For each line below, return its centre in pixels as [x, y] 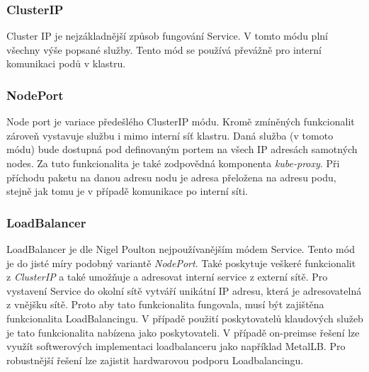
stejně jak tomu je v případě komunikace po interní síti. [127, 191]
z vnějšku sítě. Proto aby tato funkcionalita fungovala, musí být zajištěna [165, 304]
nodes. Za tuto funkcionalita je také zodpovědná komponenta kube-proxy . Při [173, 163]
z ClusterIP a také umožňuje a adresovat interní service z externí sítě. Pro [167, 277]
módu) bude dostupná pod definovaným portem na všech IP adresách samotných [182, 149]
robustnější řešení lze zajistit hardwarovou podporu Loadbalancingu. [155, 360]
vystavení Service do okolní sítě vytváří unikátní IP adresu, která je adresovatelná [184, 290]
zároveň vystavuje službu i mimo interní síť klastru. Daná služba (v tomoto [170, 135]
